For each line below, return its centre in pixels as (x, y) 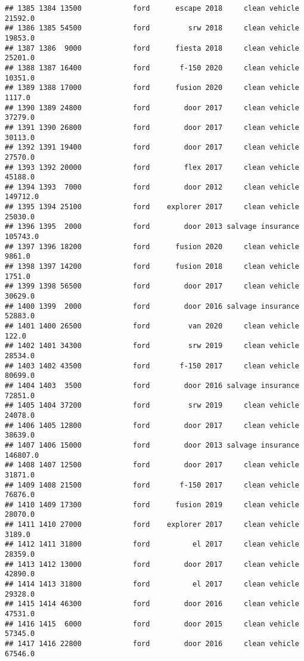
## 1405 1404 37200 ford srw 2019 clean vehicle (152, 406)
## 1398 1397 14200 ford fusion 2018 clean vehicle (152, 267)
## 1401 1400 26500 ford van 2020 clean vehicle (152, 326)
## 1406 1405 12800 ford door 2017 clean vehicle (152, 425)
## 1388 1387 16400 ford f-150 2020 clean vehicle (152, 68)
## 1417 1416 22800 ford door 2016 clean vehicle (152, 644)
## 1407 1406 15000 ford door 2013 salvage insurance (152, 445)
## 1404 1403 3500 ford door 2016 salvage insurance (152, 385)
